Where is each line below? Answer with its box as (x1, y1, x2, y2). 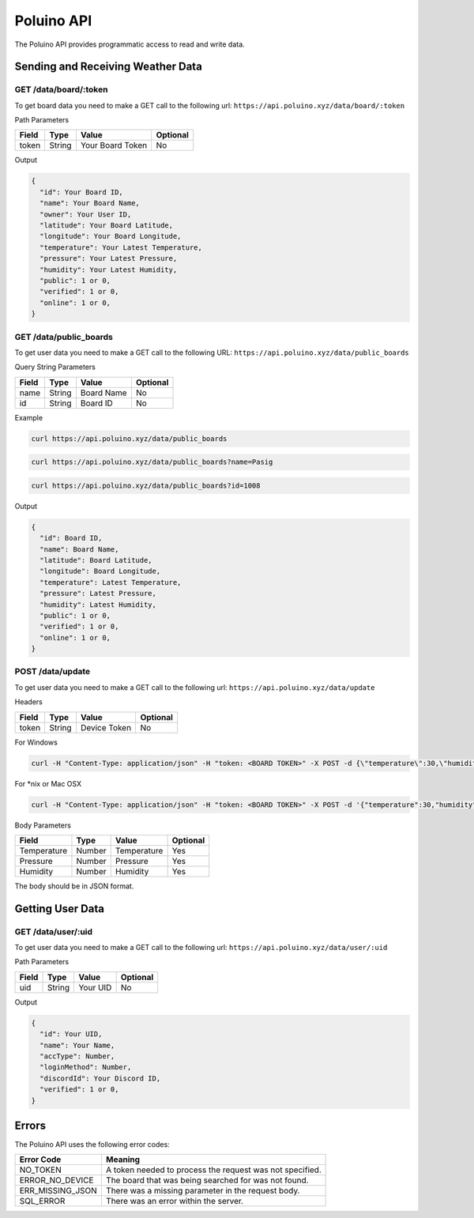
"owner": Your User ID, (39, 209, 132, 219)
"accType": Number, (39, 1052, 115, 1061)
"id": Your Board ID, (39, 187, 124, 197)
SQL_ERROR (19, 1196, 66, 1207)
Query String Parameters (14, 362, 96, 371)
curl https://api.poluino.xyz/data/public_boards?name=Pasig (31, 458, 273, 466)
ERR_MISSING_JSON (19, 1186, 98, 1197)
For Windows (14, 737, 58, 747)
